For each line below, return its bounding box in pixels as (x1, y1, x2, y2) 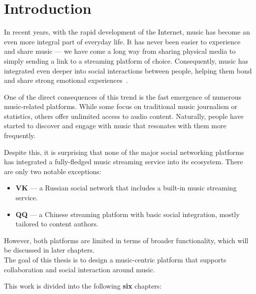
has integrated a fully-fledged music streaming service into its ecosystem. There (4, 156, 243, 167)
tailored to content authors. (15, 219, 98, 229)
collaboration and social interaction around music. (4, 264, 155, 274)
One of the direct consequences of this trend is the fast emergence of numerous (4, 91, 242, 102)
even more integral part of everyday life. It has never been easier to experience (4, 36, 241, 46)
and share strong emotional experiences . (4, 75, 128, 85)
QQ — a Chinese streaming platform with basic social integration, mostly (15, 209, 240, 219)
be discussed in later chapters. (4, 245, 95, 255)
